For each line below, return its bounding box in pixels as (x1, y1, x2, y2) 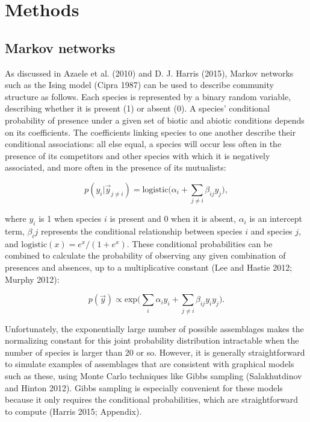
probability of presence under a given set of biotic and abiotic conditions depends (5, 113, 305, 126)
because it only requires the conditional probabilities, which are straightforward (5, 393, 299, 406)
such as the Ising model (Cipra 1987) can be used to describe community (5, 78, 274, 91)
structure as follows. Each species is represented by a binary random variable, (5, 90, 291, 102)
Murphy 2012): (5, 272, 60, 285)
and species (250, 225, 293, 238)
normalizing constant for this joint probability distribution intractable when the (5, 334, 299, 347)
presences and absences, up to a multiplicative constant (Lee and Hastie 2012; (5, 261, 293, 274)
